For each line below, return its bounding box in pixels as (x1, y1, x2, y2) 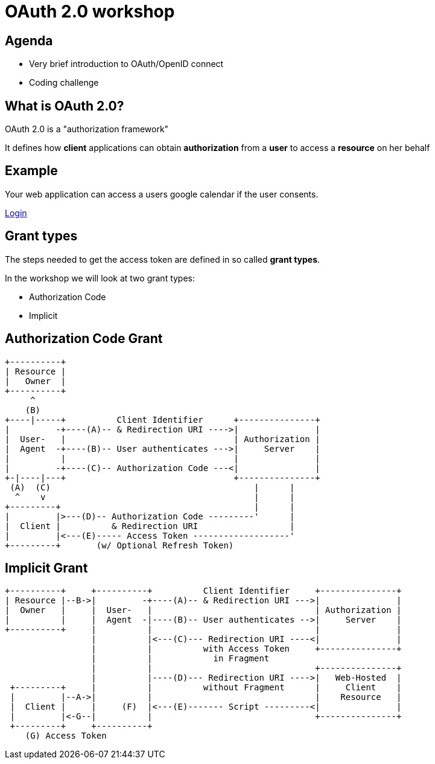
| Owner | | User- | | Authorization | (5, 605, 402, 615)
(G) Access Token (25, 731, 107, 741)
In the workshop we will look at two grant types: (5, 272, 195, 283)
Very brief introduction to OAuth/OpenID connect (29, 59, 224, 69)
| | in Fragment (91, 653, 270, 664)
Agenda (5, 33, 53, 48)
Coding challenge (29, 77, 99, 88)
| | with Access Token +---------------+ (91, 644, 402, 654)
